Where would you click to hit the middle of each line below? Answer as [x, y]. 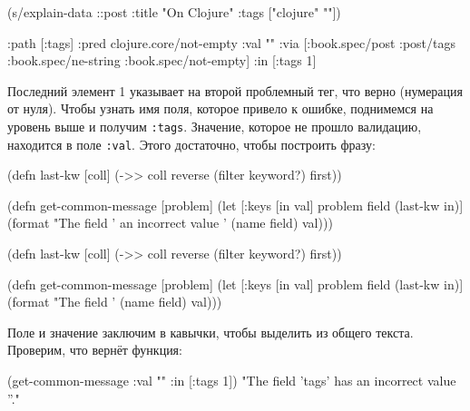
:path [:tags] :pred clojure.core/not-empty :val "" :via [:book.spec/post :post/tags [232, 42]
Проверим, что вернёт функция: [95, 350]
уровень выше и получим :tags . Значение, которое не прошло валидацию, [215, 126]
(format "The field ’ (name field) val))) [115, 302]
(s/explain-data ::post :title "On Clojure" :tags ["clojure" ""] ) [174, 12]
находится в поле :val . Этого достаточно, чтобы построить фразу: [191, 144]
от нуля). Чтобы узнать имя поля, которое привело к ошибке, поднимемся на [220, 108]
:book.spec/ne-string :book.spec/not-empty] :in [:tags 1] [162, 60]
